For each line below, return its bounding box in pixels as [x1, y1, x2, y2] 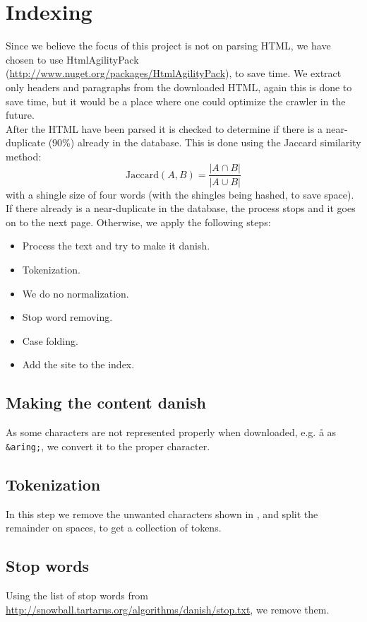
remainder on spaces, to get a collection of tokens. [6, 520, 222, 535]
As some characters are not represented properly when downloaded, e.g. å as [6, 425, 337, 440]
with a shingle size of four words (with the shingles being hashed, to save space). [6, 187, 354, 201]
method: [6, 148, 42, 163]
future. [6, 107, 35, 122]
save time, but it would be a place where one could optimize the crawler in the [6, 93, 346, 108]
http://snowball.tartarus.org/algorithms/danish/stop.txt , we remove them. [6, 602, 330, 616]
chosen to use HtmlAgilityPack [6, 52, 139, 66]
